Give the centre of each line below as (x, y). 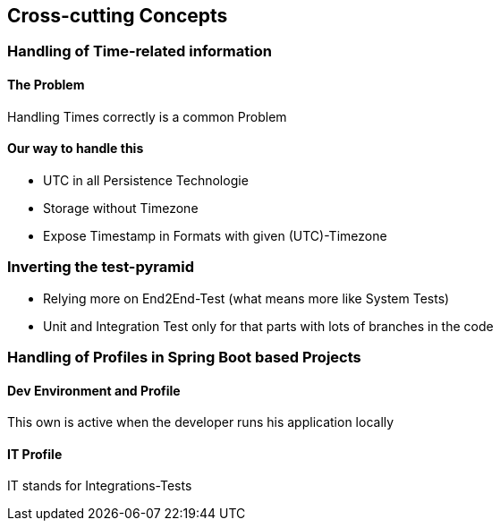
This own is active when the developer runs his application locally (201, 422)
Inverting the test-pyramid (101, 267)
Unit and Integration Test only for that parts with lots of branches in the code (268, 326)
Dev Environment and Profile (94, 390)
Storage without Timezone (121, 208)
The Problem (46, 85)
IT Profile (35, 454)
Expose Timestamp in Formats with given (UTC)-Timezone (215, 235)
